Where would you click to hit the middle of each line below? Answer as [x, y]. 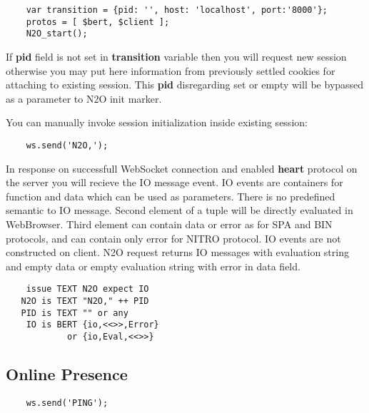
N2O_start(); [57, 34]
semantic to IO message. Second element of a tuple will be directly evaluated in [180, 210]
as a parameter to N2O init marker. [84, 98]
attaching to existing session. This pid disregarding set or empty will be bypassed [185, 85]
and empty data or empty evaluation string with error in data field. [153, 266]
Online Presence [67, 374]
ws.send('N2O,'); [67, 145]
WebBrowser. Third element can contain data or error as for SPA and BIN [169, 224]
